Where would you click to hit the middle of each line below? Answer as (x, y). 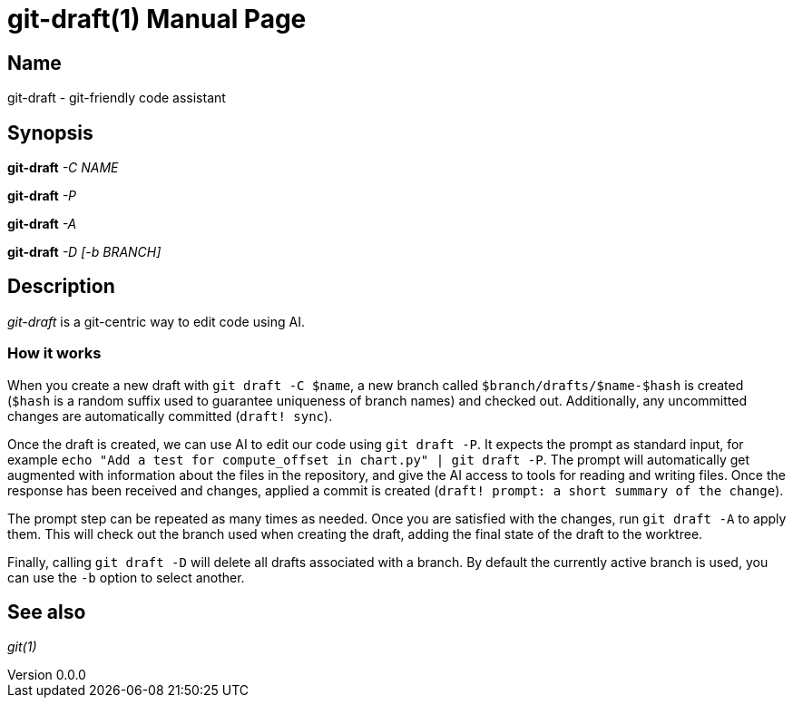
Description (61, 287)
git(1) (22, 647)
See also (47, 612)
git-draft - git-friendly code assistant (117, 98)
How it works (54, 353)
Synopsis (50, 132)
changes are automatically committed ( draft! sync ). (170, 416)
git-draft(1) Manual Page (157, 19)
